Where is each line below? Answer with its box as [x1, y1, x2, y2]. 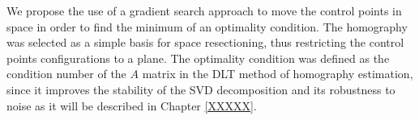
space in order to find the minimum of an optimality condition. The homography [6, 18, 408, 35]
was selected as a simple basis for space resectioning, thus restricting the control [6, 34, 404, 51]
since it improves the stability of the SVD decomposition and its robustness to [6, 81, 395, 97]
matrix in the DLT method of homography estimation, [142, 65, 413, 82]
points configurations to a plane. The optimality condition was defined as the [6, 49, 390, 66]
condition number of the [6, 65, 126, 82]
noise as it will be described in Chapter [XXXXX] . [6, 97, 257, 114]
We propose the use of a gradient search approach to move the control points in [6, 2, 402, 19]
